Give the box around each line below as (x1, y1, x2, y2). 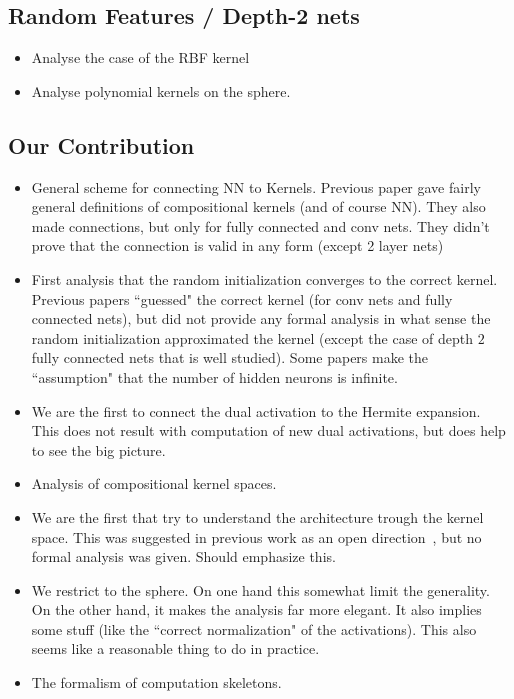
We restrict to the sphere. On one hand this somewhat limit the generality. (31, 579, 490, 600)
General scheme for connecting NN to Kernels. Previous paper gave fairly (31, 176, 481, 197)
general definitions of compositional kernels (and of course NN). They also (31, 196, 486, 217)
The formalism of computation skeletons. (31, 672, 282, 693)
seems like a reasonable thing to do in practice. (31, 638, 320, 659)
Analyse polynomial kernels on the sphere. (31, 80, 291, 101)
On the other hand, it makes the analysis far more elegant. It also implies (31, 599, 482, 620)
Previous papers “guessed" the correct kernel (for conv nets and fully (31, 288, 453, 309)
